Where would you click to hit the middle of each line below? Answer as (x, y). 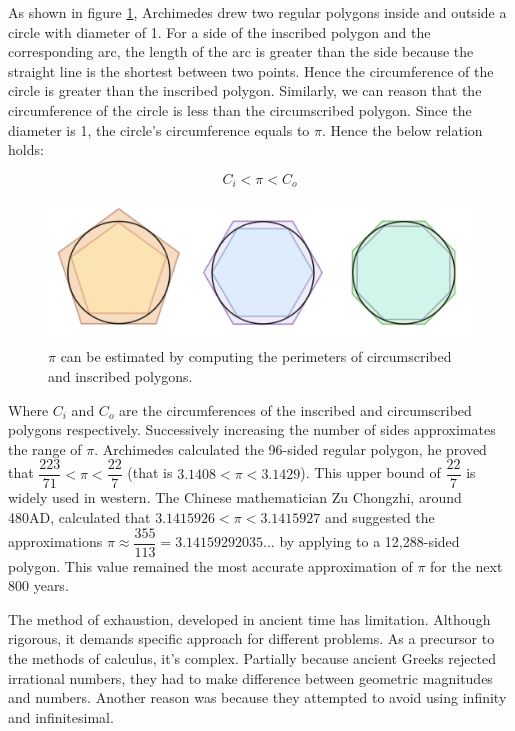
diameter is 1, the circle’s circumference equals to (159, 129)
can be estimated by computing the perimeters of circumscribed (256, 356)
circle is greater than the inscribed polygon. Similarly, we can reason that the (245, 90)
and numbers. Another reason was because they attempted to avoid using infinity (257, 697)
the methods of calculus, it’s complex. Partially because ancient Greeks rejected (252, 658)
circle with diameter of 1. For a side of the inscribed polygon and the (219, 31)
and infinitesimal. (61, 716)
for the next (466, 565)
